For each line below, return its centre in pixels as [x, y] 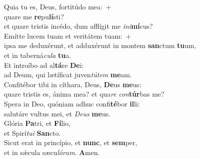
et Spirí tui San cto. [32, 132]
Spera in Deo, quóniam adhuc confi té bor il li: [72, 103]
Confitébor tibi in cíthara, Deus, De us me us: [73, 84]
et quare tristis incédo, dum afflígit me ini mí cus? [78, 26]
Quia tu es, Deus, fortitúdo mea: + [58, 6]
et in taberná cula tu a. [38, 55]
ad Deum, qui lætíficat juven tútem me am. [68, 75]
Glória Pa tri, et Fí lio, [37, 123]
